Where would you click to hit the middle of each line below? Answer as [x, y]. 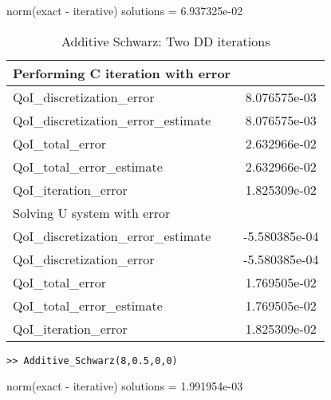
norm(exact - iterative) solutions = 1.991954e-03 [125, 386]
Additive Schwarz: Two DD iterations [165, 41]
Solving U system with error [92, 212]
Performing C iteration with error [122, 73]
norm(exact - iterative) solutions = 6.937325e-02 [125, 10]
